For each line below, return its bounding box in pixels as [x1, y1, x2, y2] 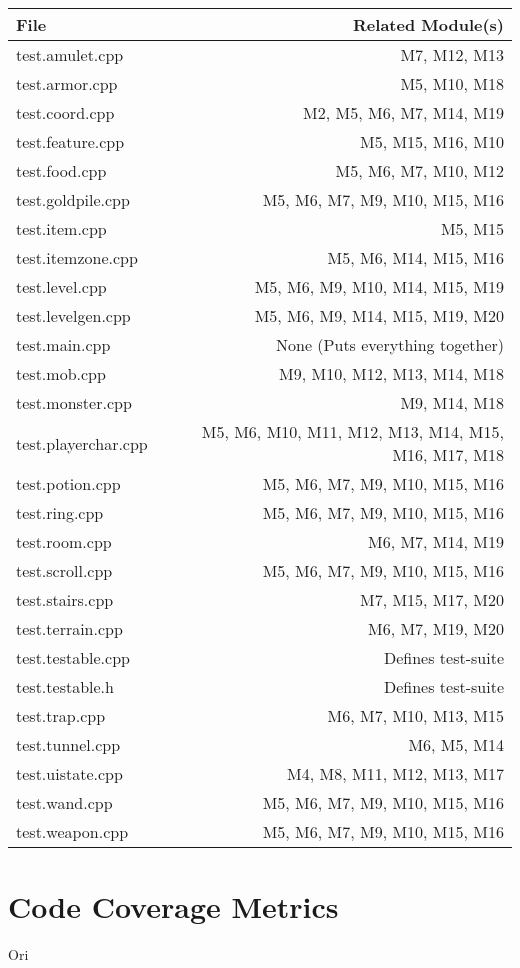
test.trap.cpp [16, 704, 106, 727]
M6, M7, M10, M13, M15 [327, 704, 504, 727]
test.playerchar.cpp [16, 431, 148, 455]
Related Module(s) [353, 13, 504, 36]
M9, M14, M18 [400, 391, 504, 414]
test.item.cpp [16, 217, 107, 240]
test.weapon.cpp [16, 820, 129, 843]
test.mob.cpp [16, 362, 106, 385]
